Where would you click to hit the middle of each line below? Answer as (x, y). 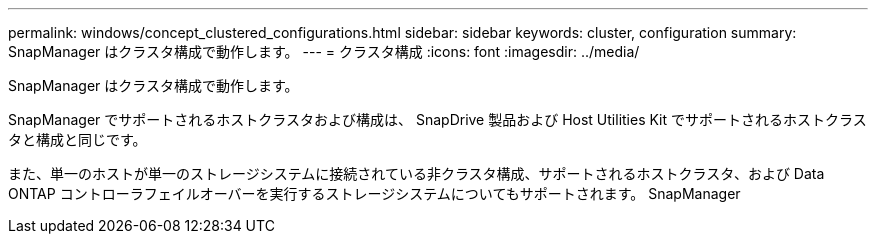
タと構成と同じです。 (77, 139)
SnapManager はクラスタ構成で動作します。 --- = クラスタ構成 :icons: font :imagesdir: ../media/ (324, 51)
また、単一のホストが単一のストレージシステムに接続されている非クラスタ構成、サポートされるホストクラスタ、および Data (416, 173)
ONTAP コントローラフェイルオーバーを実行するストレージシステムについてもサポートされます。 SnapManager (374, 193)
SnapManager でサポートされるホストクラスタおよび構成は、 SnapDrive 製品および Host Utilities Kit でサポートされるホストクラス (437, 119)
